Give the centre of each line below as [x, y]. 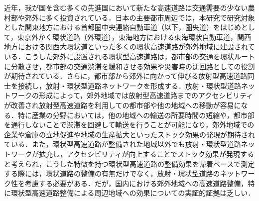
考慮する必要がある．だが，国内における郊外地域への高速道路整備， [136, 183]
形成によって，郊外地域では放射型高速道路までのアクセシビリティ [146, 95]
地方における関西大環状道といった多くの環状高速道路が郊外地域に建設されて [129, 47]
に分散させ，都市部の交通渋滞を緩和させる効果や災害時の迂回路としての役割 [129, 66]
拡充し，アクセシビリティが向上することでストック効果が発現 [139, 153]
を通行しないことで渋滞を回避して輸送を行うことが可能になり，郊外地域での [129, 125]
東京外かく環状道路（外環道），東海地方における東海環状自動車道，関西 [134, 37]
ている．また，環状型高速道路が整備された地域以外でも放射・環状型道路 [123, 144]
